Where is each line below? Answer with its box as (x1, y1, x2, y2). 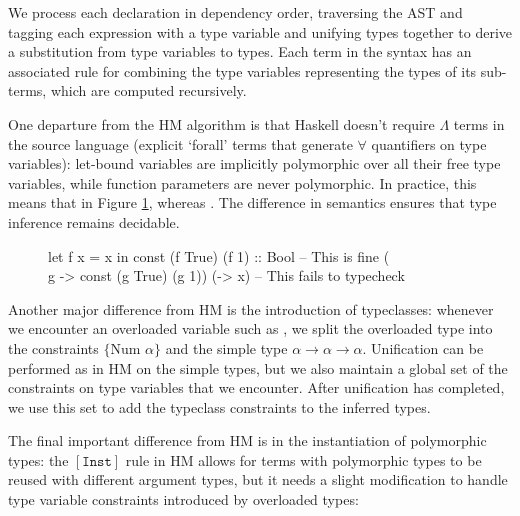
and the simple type (165, 337, 288, 358)
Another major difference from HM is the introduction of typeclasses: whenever (8, 298, 494, 319)
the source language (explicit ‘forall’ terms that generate (8, 133, 353, 154)
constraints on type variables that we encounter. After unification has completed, (8, 377, 505, 398)
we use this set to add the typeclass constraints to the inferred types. (8, 396, 431, 417)
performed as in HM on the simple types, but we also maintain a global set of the (8, 357, 508, 378)
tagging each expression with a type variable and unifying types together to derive (8, 21, 513, 42)
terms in (453, 113, 505, 134)
